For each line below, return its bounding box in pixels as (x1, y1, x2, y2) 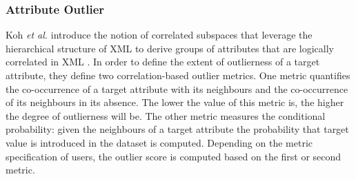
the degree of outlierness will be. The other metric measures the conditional (6, 108, 326, 123)
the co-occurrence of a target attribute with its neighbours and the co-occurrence (6, 81, 348, 96)
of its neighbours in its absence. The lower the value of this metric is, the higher (6, 95, 344, 109)
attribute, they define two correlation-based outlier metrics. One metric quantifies (6, 68, 350, 82)
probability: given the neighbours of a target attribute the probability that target (6, 122, 349, 136)
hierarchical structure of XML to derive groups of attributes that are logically (6, 41, 334, 55)
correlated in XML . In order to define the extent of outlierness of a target (6, 54, 320, 69)
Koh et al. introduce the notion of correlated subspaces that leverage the (6, 28, 313, 42)
